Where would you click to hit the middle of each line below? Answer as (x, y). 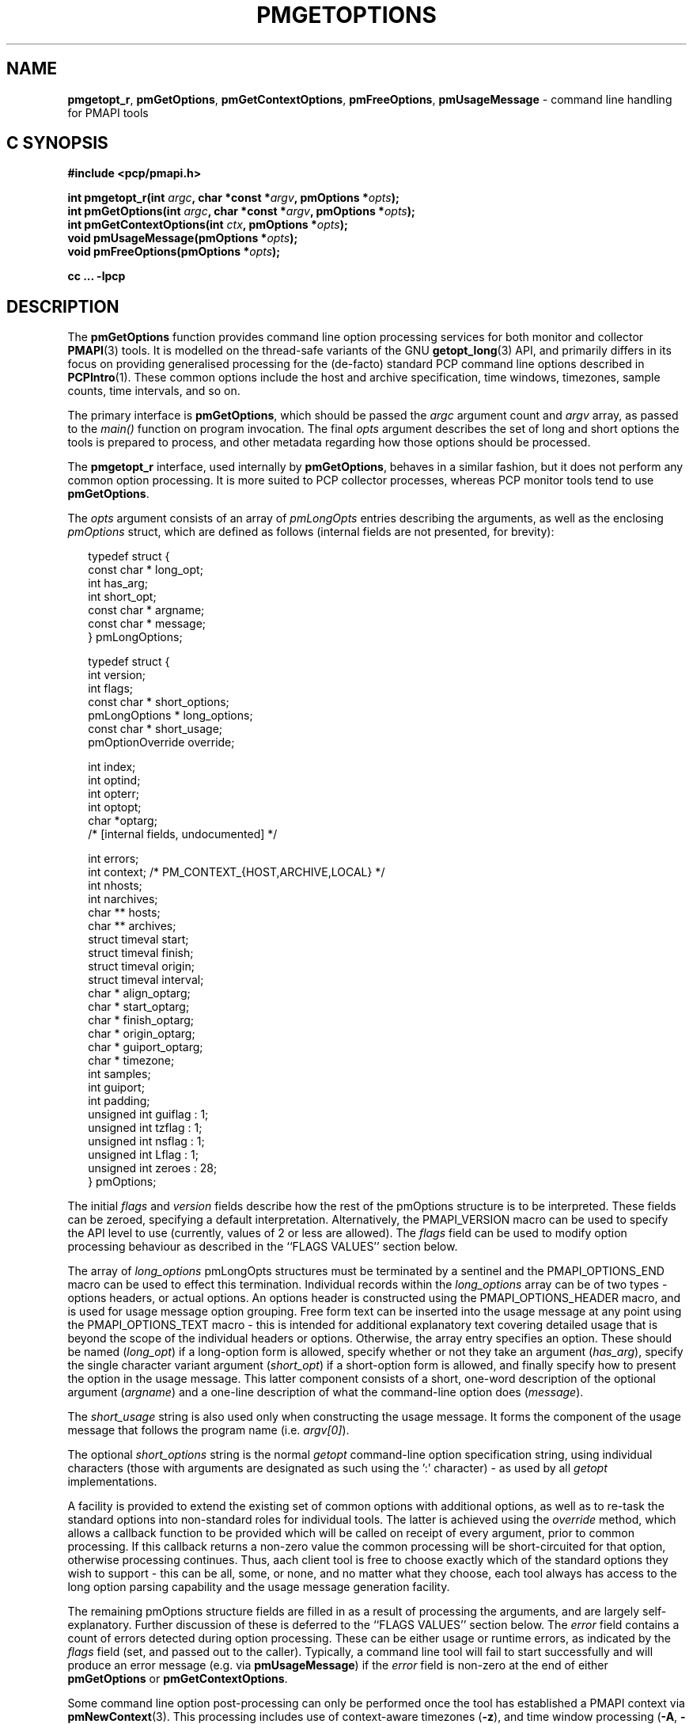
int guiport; (116, 1088)
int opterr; (114, 794)
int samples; (119, 1074)
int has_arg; (118, 583)
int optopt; (115, 807)
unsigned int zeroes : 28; (153, 1168)
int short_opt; (122, 597)
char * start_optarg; (139, 1007)
